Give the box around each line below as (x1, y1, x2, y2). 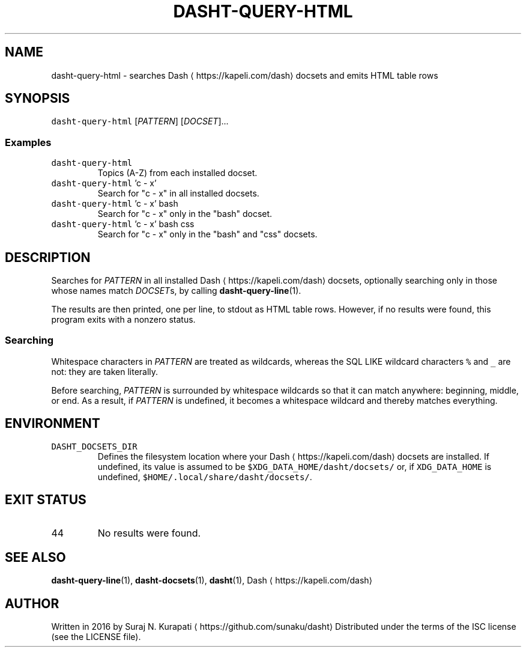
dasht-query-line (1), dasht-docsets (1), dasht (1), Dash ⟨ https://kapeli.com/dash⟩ (51, 575, 373, 586)
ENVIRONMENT (5, 416, 100, 431)
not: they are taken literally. (51, 366, 159, 377)
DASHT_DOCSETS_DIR (51, 441, 138, 451)
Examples (5, 136, 52, 148)
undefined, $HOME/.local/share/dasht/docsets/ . (97, 471, 312, 482)
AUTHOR (5, 596, 59, 611)
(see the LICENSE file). (51, 632, 141, 642)
